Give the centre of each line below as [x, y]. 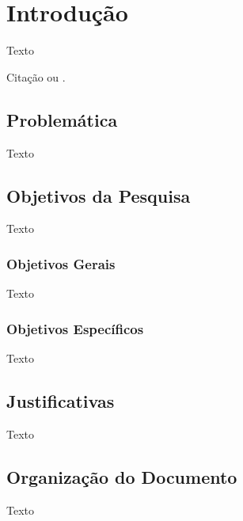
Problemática [62, 119]
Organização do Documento [122, 476]
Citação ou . [36, 76]
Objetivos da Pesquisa [99, 195]
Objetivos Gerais [61, 263]
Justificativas [61, 400]
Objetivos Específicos [75, 328]
